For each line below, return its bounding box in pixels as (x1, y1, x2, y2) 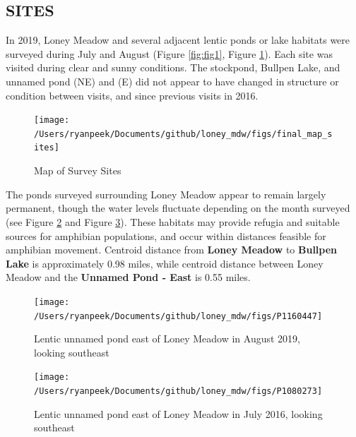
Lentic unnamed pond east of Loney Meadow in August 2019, (34, 331, 300, 346)
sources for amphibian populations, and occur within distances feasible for (6, 228, 326, 243)
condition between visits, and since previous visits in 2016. (6, 88, 259, 102)
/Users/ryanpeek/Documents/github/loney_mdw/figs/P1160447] (34, 311, 323, 321)
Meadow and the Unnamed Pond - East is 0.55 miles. (6, 270, 251, 285)
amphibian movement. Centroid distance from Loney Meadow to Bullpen (6, 242, 338, 257)
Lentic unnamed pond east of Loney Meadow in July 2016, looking (34, 406, 323, 421)
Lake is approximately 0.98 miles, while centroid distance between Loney (6, 256, 324, 270)
